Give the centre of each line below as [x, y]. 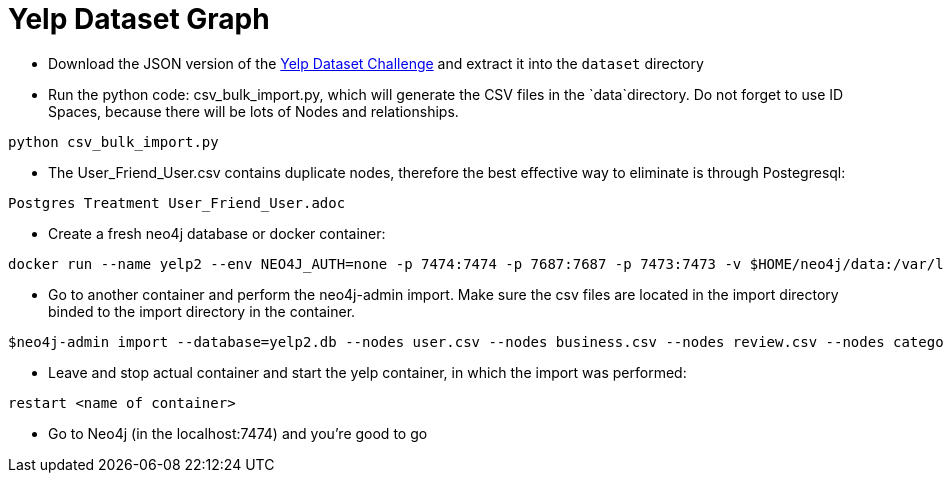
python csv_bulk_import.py [113, 141]
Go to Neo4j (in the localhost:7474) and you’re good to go [238, 433]
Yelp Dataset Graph [139, 19]
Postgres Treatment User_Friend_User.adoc [177, 202]
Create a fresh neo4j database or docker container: [217, 233]
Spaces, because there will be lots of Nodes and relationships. [253, 111]
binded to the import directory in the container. [202, 311]
